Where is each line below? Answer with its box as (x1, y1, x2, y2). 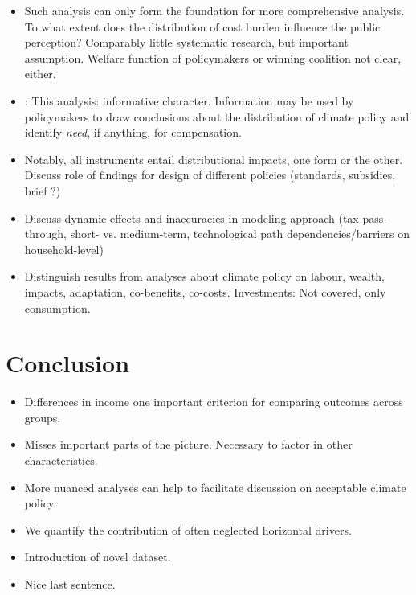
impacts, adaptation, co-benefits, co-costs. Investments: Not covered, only (24, 283, 386, 300)
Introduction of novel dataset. (24, 548, 171, 565)
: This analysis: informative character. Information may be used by (24, 92, 354, 109)
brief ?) (24, 182, 61, 199)
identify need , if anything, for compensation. (24, 124, 242, 141)
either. (24, 65, 56, 82)
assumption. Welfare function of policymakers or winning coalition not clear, (24, 49, 402, 66)
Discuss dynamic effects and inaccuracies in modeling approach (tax (24, 209, 359, 226)
